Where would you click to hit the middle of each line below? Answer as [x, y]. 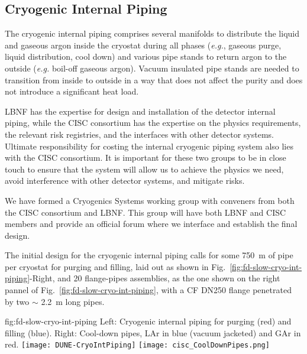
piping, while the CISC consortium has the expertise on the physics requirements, [153, 123]
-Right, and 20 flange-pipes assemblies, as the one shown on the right [155, 278]
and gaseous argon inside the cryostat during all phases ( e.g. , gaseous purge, [143, 45]
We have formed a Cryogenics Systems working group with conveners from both [150, 200]
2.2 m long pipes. [73, 301]
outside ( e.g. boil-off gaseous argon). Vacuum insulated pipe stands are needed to [152, 68]
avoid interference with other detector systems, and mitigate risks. [125, 181]
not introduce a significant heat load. [72, 91]
